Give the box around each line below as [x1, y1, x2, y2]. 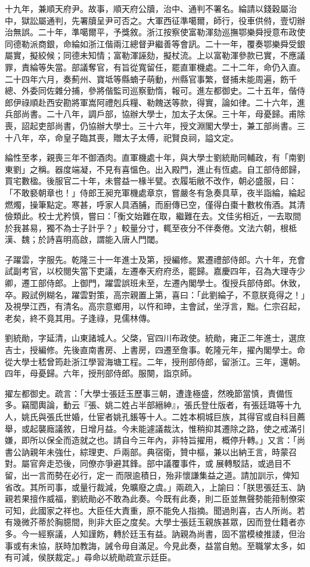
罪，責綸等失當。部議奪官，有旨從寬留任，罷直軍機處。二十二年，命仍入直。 [5, 60, 305, 73]
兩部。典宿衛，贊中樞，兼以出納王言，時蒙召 [121, 445, 297, 458]
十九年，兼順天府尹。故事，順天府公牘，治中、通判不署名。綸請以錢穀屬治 [5, 2, 297, 14]
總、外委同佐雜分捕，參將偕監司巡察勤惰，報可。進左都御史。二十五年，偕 [5, 84, 297, 97]
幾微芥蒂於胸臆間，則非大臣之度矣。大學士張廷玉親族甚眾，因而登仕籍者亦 [13, 516, 305, 528]
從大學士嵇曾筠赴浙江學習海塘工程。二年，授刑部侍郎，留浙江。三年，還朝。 [5, 355, 305, 367]
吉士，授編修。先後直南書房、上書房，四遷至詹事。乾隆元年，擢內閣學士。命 [5, 344, 305, 356]
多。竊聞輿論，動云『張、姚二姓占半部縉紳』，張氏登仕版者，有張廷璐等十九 [5, 399, 301, 411]
